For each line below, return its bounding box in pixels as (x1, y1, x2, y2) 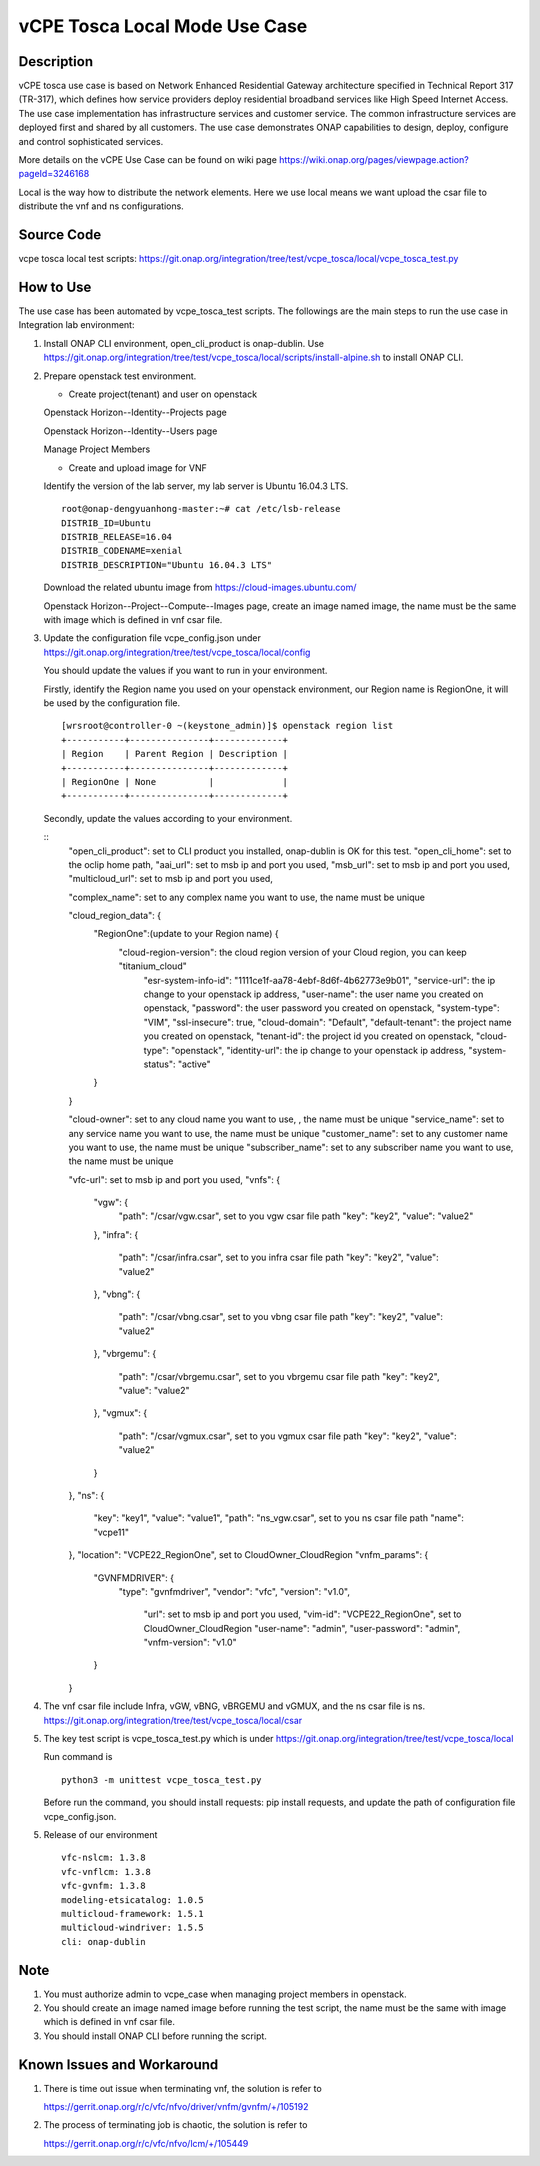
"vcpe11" (93, 1526, 130, 1538)
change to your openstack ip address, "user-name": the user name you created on (143, 988, 484, 1000)
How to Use (18, 278, 92, 295)
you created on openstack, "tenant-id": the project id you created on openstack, (143, 1030, 474, 1042)
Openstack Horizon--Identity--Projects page (43, 406, 227, 419)
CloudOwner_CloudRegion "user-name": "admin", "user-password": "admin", (143, 1622, 461, 1634)
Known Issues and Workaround (18, 2056, 219, 2073)
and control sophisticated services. (18, 135, 164, 147)
